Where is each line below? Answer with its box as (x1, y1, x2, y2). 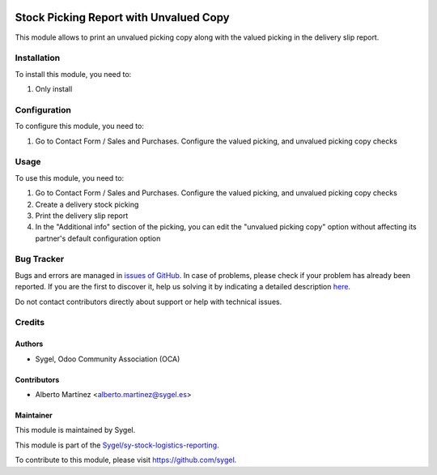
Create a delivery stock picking (35, 199, 139, 209)
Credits (15, 317, 45, 328)
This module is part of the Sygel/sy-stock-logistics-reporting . (15, 440, 219, 450)
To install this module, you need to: (15, 69, 132, 79)
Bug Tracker (15, 254, 65, 265)
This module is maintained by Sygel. (15, 426, 136, 435)
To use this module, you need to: (15, 173, 125, 182)
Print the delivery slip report (35, 211, 129, 220)
